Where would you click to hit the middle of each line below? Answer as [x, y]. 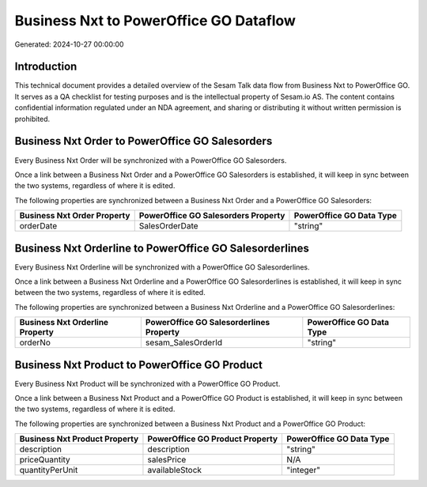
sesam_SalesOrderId [184, 342]
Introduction [46, 67]
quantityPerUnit [49, 470]
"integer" [303, 470]
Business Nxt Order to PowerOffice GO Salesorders [144, 141]
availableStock [174, 470]
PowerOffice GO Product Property [213, 439]
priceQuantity [45, 460]
